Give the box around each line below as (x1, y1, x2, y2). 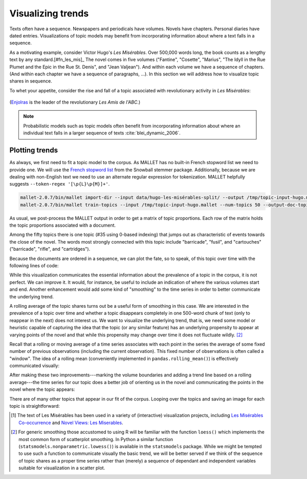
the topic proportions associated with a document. (9, 222, 116, 228)
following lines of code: (9, 263, 59, 269)
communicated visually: (9, 363, 60, 369)
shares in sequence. (9, 78, 52, 84)
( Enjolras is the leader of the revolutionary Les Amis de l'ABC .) (9, 99, 141, 105)
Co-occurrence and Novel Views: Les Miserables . (18, 420, 123, 426)
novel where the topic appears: (9, 386, 75, 392)
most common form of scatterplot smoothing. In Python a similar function (18, 436, 173, 442)
